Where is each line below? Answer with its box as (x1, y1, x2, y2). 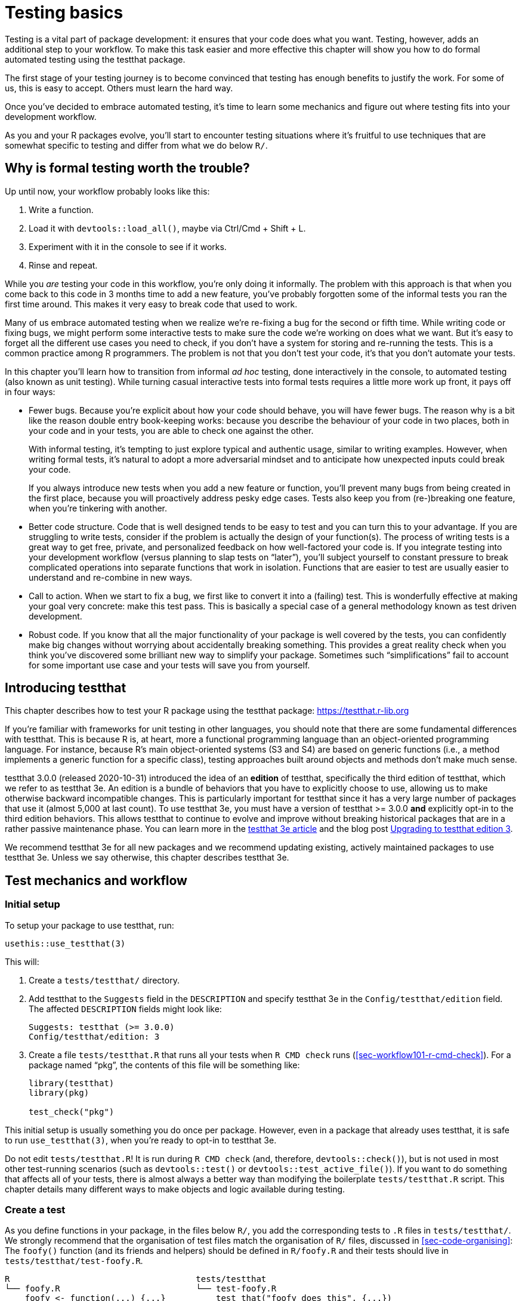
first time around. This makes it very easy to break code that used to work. (5, 298, 298, 309)
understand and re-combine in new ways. (29, 572, 193, 582)
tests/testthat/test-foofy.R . (5, 1256, 143, 1266)
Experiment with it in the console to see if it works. (29, 241, 227, 252)
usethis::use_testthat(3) (5, 938, 126, 948)
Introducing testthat (5, 680, 126, 696)
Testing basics (5, 2, 123, 23)
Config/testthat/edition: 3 (29, 1031, 160, 1041)
